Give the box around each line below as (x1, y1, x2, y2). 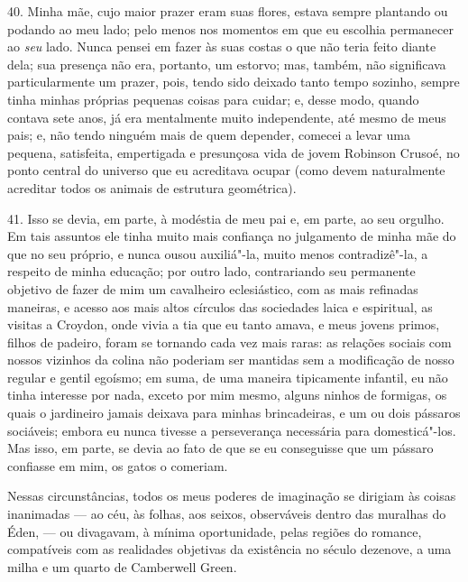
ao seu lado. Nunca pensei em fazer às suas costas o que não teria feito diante (7, 37, 436, 56)
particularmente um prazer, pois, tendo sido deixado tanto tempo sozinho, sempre (7, 72, 460, 91)
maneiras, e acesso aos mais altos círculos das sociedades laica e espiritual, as (7, 297, 433, 316)
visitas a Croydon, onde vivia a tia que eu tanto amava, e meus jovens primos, (7, 315, 440, 334)
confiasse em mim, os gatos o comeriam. (7, 456, 228, 475)
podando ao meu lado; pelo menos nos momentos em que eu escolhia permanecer (7, 19, 454, 38)
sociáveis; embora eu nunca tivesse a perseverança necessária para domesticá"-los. (7, 420, 456, 439)
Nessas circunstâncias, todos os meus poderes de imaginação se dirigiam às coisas (7, 486, 456, 505)
